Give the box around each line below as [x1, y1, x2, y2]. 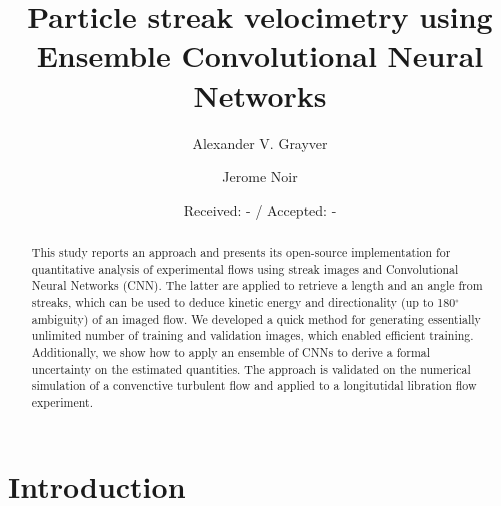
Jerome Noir [222, 166, 298, 187]
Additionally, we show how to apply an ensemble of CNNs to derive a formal [31, 344, 431, 361]
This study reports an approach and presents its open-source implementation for [31, 244, 451, 261]
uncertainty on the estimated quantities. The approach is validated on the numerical [31, 360, 471, 377]
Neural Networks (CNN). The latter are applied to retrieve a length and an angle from [31, 277, 483, 294]
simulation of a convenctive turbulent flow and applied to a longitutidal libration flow [31, 377, 477, 394]
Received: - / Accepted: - [183, 199, 337, 220]
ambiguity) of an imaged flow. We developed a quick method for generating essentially [31, 310, 481, 327]
